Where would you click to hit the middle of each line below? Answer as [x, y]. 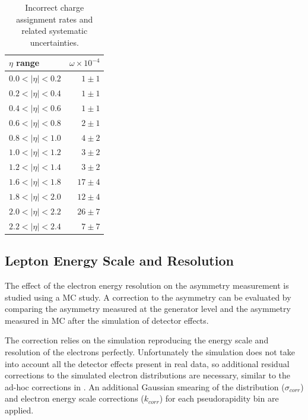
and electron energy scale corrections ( [74, 398]
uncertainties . [54, 42]
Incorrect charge [55, 7]
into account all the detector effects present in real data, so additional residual [147, 363]
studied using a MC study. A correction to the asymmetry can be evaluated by [148, 297]
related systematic [55, 31]
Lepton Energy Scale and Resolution [119, 260]
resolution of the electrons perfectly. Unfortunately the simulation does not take [150, 351]
